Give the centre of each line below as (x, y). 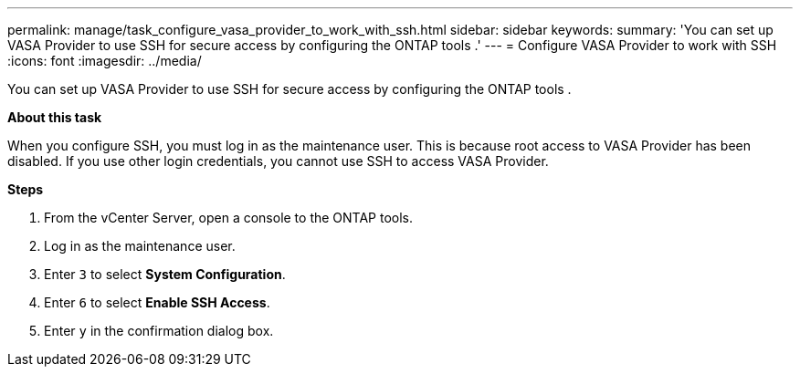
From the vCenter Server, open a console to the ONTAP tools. (229, 218)
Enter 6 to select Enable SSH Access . (157, 302)
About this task (55, 117)
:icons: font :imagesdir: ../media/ (105, 61)
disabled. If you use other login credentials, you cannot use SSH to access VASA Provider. (278, 161)
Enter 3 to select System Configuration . (165, 274)
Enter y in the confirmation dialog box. (159, 331)
